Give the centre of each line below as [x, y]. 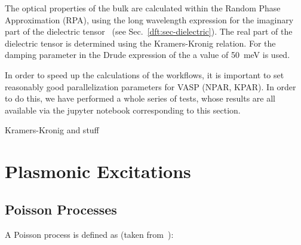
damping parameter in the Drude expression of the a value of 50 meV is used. [148, 55]
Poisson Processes [61, 209]
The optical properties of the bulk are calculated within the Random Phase [143, 8]
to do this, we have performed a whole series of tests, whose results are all [140, 98]
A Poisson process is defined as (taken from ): [89, 234]
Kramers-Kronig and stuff [52, 130]
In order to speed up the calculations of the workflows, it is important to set [145, 74]
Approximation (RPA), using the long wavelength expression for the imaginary [149, 19]
